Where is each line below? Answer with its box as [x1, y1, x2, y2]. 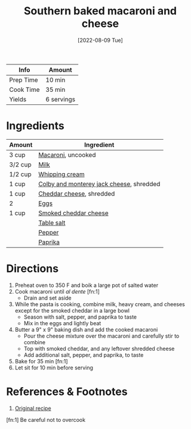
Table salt [38, 218, 66, 227]
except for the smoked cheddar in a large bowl [14, 307, 130, 314]
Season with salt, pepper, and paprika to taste [23, 313, 137, 320]
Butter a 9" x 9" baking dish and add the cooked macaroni [14, 326, 158, 333]
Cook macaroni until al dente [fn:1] [14, 288, 100, 295]
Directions [6, 262, 58, 276]
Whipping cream [38, 170, 85, 178]
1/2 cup [9, 170, 32, 178]
